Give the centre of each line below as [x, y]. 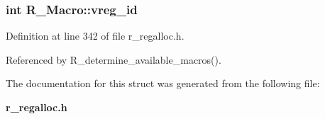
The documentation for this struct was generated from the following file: [163, 83]
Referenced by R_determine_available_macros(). [114, 59]
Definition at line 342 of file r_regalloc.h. [95, 36]
